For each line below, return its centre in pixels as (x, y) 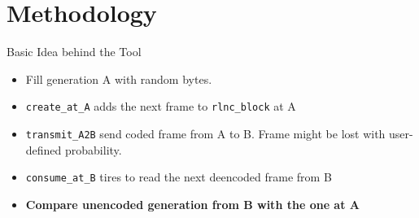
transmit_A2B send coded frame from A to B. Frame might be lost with (205, 133)
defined (44, 149)
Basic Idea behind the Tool (74, 52)
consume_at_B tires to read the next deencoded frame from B (179, 177)
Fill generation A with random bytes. (119, 78)
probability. (94, 149)
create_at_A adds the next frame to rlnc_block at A (161, 106)
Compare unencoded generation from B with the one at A (192, 204)
